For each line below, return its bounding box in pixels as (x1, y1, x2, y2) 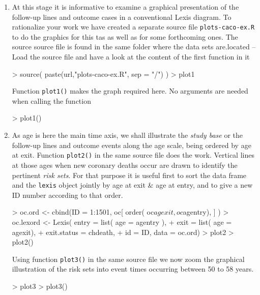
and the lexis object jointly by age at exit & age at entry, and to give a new (12, 180, 253, 190)
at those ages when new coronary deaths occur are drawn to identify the (12, 159, 238, 170)
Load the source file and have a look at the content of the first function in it (12, 51, 250, 62)
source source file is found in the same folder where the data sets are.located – (12, 41, 256, 52)
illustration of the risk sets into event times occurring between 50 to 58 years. (12, 263, 254, 274)
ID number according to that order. (12, 189, 123, 200)
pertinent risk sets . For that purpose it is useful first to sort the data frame (12, 169, 247, 180)
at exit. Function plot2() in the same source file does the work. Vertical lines (12, 150, 254, 160)
